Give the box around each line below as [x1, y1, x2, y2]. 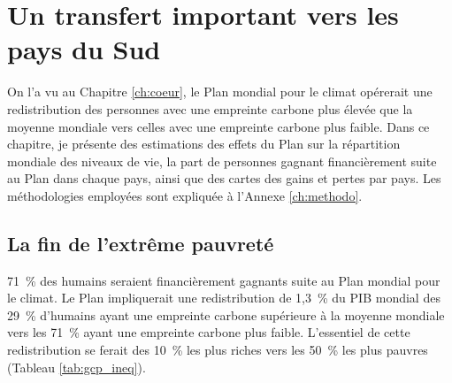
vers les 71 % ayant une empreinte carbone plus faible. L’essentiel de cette [7, 323, 410, 341]
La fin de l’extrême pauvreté [7, 229, 274, 257]
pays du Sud [7, 31, 161, 67]
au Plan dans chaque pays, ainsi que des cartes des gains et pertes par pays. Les [7, 169, 441, 188]
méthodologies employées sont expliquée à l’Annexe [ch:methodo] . [7, 186, 363, 204]
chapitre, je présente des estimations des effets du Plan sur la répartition [7, 134, 401, 153]
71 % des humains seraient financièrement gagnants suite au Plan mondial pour [7, 271, 441, 289]
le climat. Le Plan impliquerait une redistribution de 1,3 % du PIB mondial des [7, 288, 441, 307]
